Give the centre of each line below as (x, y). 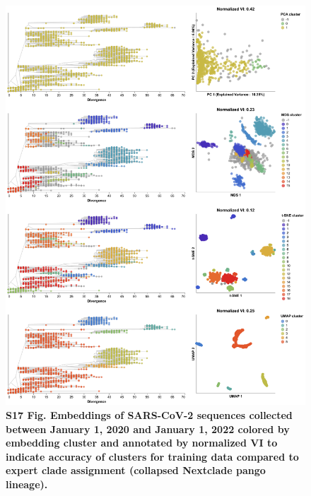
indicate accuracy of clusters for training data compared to (152, 456)
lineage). (27, 484)
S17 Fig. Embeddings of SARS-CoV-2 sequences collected (149, 414)
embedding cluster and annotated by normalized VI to (142, 443)
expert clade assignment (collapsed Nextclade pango (136, 470)
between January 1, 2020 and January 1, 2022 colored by (148, 429)
